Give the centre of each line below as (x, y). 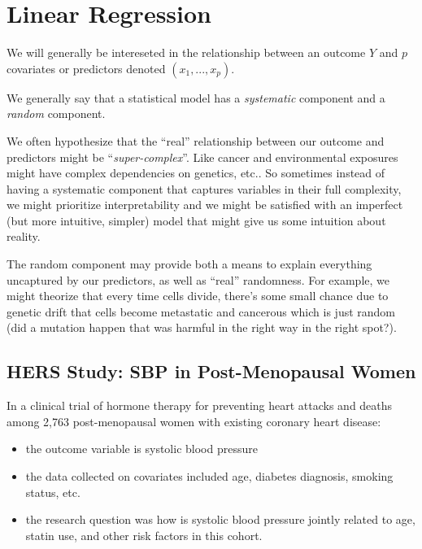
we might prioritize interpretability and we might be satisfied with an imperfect (205, 205)
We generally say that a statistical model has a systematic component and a (196, 97)
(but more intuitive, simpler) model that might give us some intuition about (196, 220)
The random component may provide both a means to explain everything (189, 264)
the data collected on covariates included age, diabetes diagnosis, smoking (209, 476)
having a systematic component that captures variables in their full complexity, (204, 188)
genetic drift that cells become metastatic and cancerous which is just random (201, 311)
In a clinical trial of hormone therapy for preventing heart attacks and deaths (200, 405)
